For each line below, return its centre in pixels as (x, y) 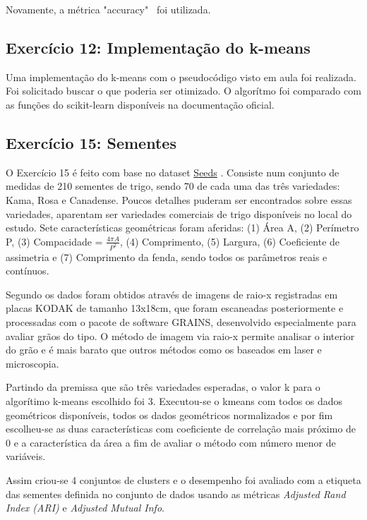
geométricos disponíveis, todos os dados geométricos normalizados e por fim (169, 415)
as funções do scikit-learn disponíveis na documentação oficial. (140, 104)
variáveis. (26, 456)
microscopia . (32, 363)
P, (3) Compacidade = (54, 241)
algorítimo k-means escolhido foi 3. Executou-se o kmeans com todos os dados (174, 400)
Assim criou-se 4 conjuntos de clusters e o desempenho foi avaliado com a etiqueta (183, 479)
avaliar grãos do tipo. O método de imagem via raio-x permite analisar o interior (180, 335)
